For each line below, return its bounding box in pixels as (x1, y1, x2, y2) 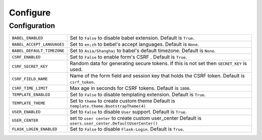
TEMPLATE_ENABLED (12, 92, 50, 97)
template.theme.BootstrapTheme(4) (69, 104, 146, 109)
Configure (9, 7, 51, 18)
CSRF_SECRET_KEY (12, 63, 48, 69)
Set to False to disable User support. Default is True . (69, 109, 187, 115)
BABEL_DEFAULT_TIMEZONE (12, 48, 65, 53)
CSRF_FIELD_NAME (12, 76, 48, 81)
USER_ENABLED (12, 109, 41, 114)
